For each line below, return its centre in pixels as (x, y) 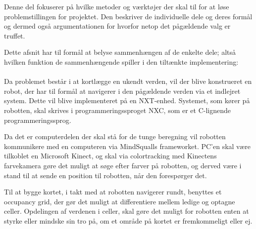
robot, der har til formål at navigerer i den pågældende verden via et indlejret (122, 91)
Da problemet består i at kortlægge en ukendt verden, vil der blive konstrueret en (128, 81)
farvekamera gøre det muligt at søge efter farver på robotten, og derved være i (123, 165)
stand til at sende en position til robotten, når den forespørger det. (105, 175)
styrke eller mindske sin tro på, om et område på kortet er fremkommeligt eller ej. (128, 220)
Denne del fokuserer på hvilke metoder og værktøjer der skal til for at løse (117, 6)
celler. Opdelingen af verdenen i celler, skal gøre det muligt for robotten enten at (127, 211)
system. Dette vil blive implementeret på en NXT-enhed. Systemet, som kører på (127, 100)
